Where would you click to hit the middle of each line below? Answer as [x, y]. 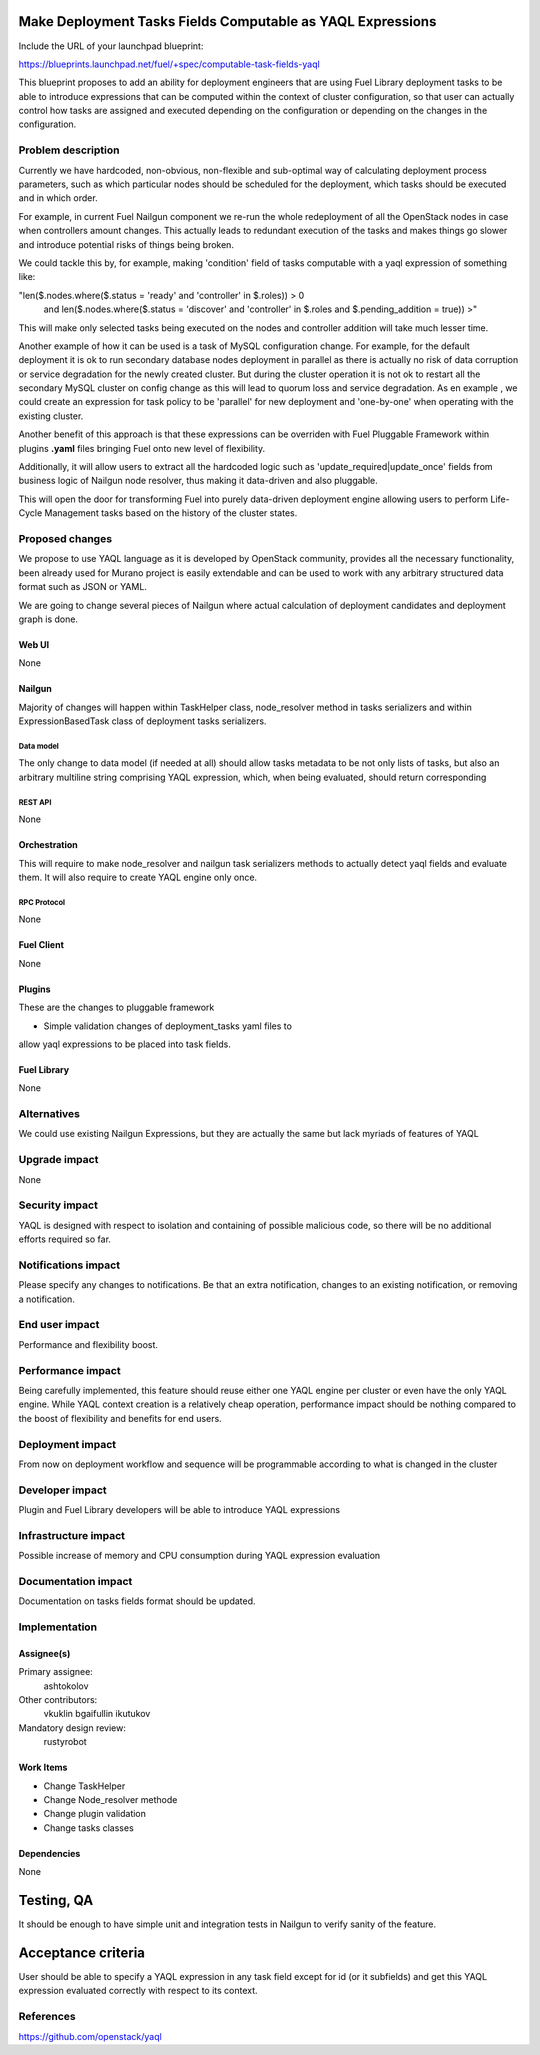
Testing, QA [56, 1900]
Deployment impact [67, 1444]
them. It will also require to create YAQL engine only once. [138, 877]
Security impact [58, 1205]
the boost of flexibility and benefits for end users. [120, 1418]
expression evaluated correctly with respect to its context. [138, 1991]
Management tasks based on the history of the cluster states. [171, 513]
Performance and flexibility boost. [88, 1344]
